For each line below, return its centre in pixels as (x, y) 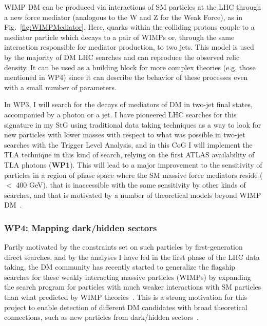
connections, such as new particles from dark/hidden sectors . (102, 317)
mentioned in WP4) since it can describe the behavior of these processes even (126, 77)
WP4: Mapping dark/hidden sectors (81, 227)
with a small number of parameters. (60, 87)
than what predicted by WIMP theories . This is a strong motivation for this (126, 297)
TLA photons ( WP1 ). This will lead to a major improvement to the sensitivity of (133, 164)
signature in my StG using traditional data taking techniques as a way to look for (133, 124)
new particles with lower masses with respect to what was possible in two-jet (125, 135)
